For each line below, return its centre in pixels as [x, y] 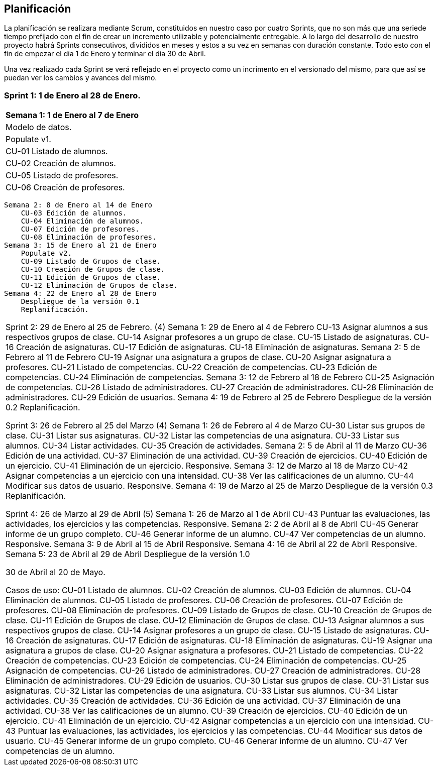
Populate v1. [28, 139]
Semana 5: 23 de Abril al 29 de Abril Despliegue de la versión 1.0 [128, 554]
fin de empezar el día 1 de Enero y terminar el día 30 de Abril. [105, 54]
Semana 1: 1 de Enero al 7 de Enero [72, 115]
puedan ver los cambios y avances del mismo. [81, 78]
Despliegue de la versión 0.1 [80, 302]
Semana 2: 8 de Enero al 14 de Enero [78, 205]
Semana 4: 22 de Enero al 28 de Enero [80, 294]
